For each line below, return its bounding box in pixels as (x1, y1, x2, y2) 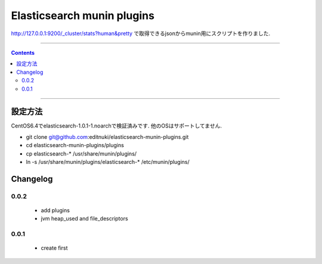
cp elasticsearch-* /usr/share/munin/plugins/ (26, 150, 137, 157)
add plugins (41, 206, 70, 214)
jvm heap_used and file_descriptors (41, 215, 128, 222)
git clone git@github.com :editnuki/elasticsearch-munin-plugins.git (26, 133, 189, 140)
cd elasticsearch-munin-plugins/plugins (26, 142, 125, 149)
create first (41, 244, 68, 251)
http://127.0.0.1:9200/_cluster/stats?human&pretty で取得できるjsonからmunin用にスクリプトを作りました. (11, 30, 271, 37)
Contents (11, 49, 35, 56)
